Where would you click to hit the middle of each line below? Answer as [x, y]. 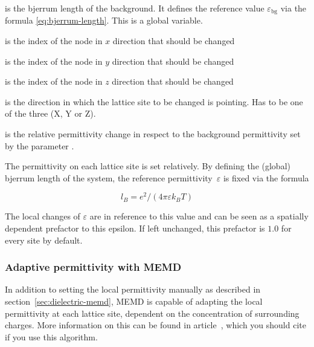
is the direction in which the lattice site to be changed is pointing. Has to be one [154, 101]
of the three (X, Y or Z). [50, 113]
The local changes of [43, 216]
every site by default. [44, 240]
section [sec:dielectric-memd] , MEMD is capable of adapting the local [134, 301]
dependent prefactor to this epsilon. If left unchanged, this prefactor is [135, 228]
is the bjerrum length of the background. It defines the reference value [135, 8]
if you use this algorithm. [51, 336]
